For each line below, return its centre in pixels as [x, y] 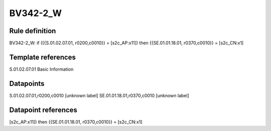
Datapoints [27, 84]
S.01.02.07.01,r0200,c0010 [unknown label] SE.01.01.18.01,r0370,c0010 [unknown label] [99, 95]
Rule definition [33, 31]
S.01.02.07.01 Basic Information [41, 69]
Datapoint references [43, 110]
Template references [43, 57]
